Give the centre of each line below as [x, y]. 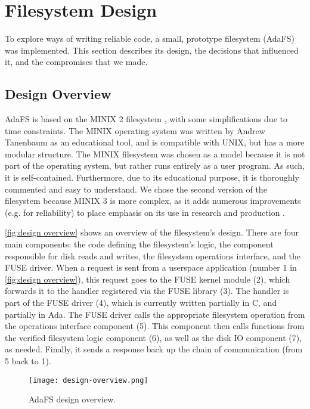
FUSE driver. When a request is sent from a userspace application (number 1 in [151, 267]
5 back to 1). [28, 360]
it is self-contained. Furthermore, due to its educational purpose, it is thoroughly [152, 177]
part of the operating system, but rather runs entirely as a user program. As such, [155, 165]
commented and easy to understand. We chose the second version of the [136, 189]
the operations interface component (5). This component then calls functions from [155, 326]
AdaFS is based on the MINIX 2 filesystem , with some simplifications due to [146, 119]
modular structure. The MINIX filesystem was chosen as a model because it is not [155, 154]
